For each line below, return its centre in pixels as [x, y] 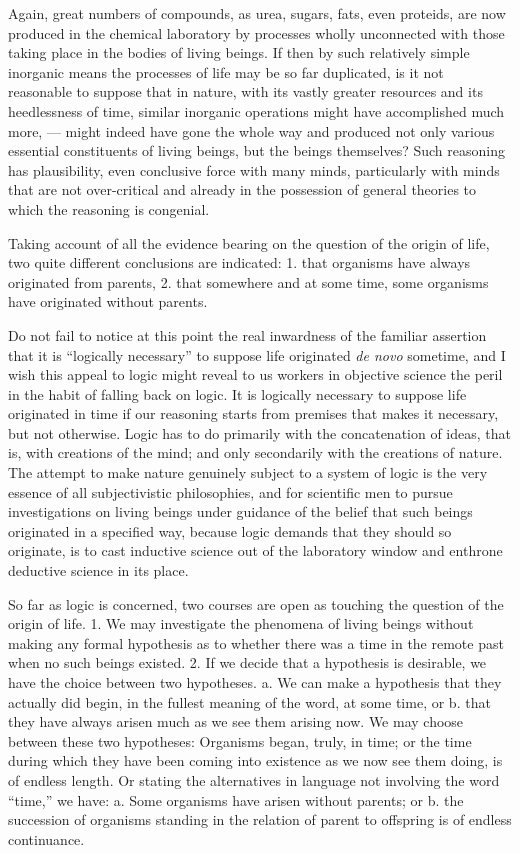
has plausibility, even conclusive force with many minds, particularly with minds [254, 169]
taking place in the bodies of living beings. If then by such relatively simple [239, 52]
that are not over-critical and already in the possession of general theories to [242, 189]
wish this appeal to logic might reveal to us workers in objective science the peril [255, 374]
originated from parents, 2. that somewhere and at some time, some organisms [248, 281]
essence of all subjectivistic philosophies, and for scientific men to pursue [230, 491]
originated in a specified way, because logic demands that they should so [230, 530]
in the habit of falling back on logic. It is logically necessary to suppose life [237, 393]
